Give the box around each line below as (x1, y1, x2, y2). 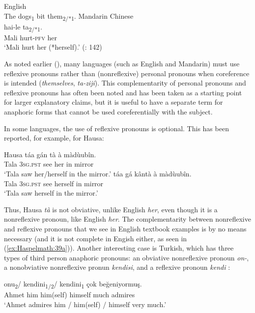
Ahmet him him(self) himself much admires (4, 289, 135, 300)
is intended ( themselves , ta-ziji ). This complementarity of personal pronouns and (4, 78, 246, 88)
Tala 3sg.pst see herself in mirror (4, 178, 104, 188)
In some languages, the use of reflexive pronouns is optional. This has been (4, 123, 229, 133)
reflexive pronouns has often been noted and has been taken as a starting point (4, 87, 242, 97)
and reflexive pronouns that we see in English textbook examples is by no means (4, 223, 247, 233)
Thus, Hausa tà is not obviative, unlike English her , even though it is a (4, 204, 218, 214)
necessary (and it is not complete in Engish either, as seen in (4, 233, 187, 243)
